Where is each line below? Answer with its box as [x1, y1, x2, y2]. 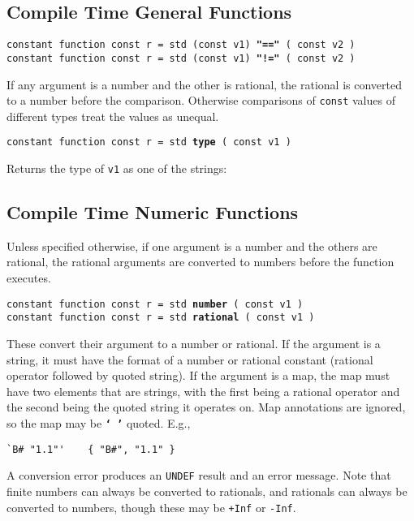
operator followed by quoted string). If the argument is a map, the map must [6, 367, 390, 384]
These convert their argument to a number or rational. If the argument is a [6, 334, 381, 351]
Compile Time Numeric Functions [6, 200, 299, 225]
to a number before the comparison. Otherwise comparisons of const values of [6, 92, 395, 109]
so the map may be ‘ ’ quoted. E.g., [6, 414, 191, 431]
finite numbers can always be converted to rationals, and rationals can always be [6, 482, 408, 499]
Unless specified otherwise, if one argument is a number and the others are [6, 237, 377, 254]
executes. [6, 269, 51, 286]
